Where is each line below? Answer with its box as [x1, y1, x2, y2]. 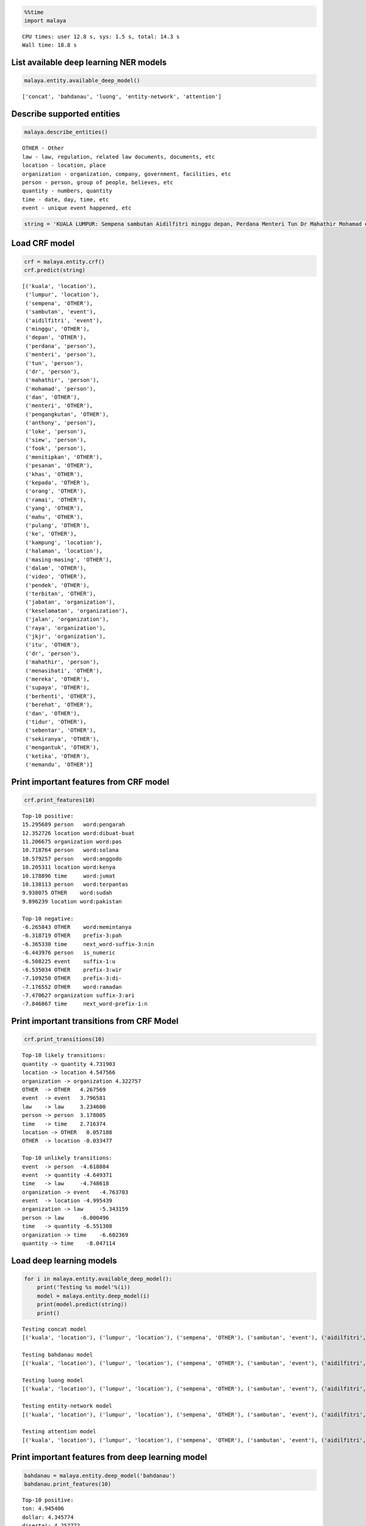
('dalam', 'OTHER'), [25, 565, 87, 571]
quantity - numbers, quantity [22, 187, 113, 195]
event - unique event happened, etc [22, 204, 132, 212]
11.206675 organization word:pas [22, 838, 122, 845]
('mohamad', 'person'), [25, 385, 96, 392]
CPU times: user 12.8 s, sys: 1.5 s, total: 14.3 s [22, 33, 180, 40]
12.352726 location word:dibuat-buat [22, 830, 135, 836]
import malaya [24, 17, 66, 24]
